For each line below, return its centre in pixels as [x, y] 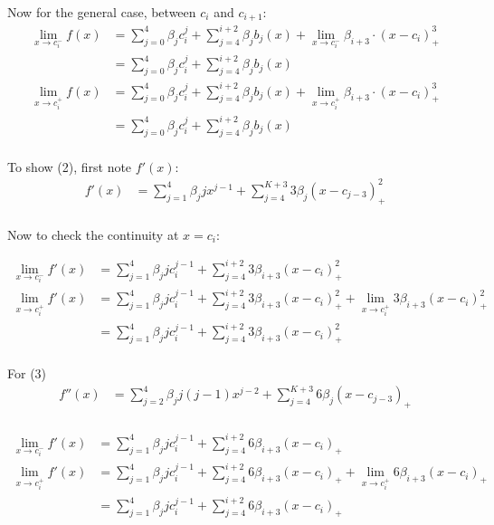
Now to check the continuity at [93, 234]
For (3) [27, 373]
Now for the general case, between [102, 12]
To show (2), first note [70, 166]
